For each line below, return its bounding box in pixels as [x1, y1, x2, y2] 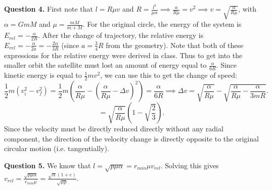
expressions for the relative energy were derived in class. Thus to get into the [4, 50, 243, 60]
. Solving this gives [160, 160, 219, 170]
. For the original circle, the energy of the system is [82, 19, 242, 29]
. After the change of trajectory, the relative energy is [37, 30, 204, 40]
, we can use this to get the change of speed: [100, 70, 237, 80]
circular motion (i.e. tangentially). [4, 143, 109, 154]
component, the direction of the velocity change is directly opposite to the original [4, 133, 259, 144]
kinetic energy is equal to [4, 70, 82, 80]
